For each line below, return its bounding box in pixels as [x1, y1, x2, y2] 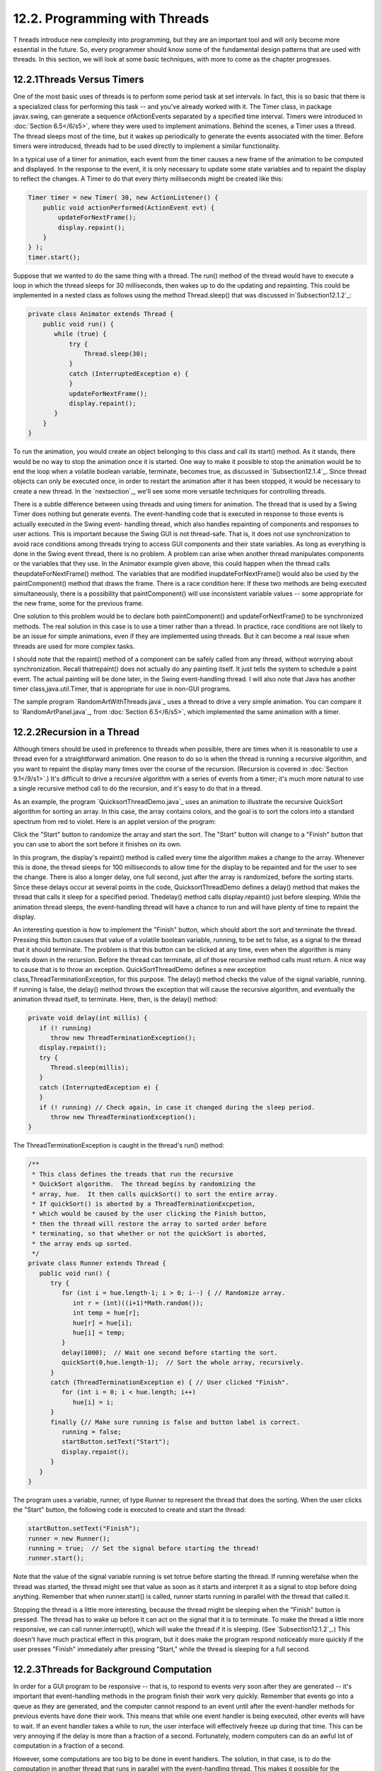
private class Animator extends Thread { [28, 310, 174, 318]
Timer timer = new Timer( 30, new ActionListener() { [28, 193, 219, 202]
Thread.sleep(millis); [50, 1063, 129, 1072]
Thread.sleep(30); [83, 350, 148, 358]
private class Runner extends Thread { [28, 1260, 166, 1267]
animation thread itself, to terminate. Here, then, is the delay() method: [13, 995, 218, 1004]
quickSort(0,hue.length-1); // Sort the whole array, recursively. [61, 1359, 304, 1367]
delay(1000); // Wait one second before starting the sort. [61, 1348, 279, 1357]
